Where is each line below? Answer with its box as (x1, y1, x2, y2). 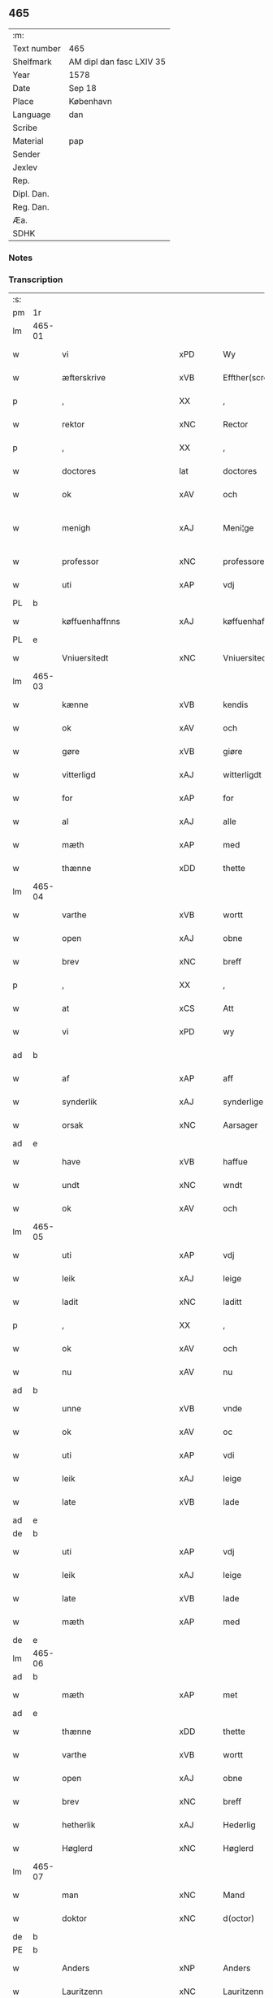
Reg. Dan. (12, 201, 50, 212)
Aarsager (223, 1120, 258, 1131)
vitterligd (62, 769, 96, 781)
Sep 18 (68, 82, 97, 93)
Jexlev (12, 162, 38, 173)
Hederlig (223, 1819, 256, 1831)
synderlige (223, 1096, 264, 1107)
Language (12, 109, 51, 120)
